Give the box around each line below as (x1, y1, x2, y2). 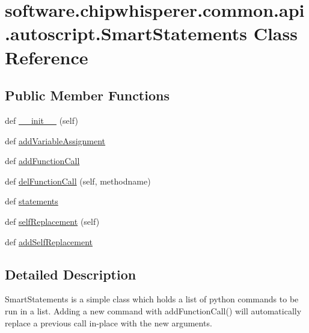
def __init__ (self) (5, 114, 78, 126)
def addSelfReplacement (5, 235, 93, 248)
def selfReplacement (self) (5, 215, 100, 227)
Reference (5, 44, 88, 69)
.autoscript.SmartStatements (5, 21, 247, 46)
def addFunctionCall (5, 154, 80, 167)
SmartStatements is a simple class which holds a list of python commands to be (5, 293, 299, 305)
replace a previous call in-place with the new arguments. (5, 316, 212, 329)
